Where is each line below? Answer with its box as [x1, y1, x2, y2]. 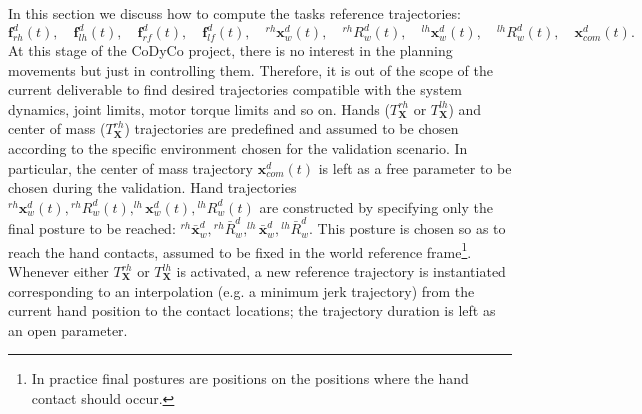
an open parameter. [8, 319, 128, 340]
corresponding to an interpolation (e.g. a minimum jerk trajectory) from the [8, 280, 475, 301]
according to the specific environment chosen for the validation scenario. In [8, 138, 468, 159]
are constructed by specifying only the [259, 196, 493, 217]
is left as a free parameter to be [318, 157, 512, 178]
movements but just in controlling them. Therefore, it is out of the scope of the [8, 59, 493, 80]
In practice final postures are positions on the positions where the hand [31, 368, 469, 389]
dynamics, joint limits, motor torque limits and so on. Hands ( [8, 98, 390, 119]
